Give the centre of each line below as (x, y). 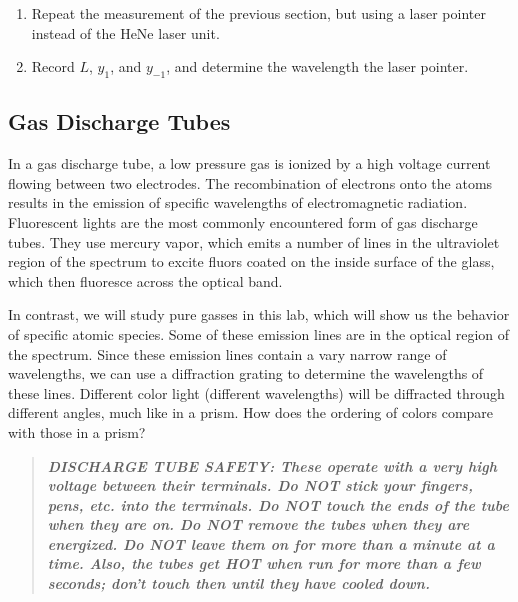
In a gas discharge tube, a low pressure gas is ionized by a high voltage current (249, 163)
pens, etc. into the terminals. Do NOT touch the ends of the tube (278, 504)
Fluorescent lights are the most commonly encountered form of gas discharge (243, 221)
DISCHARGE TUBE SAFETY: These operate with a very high (272, 465)
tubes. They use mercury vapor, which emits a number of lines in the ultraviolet (254, 241)
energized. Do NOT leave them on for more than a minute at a (271, 543)
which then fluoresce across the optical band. (145, 280)
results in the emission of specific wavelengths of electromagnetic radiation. (238, 202)
